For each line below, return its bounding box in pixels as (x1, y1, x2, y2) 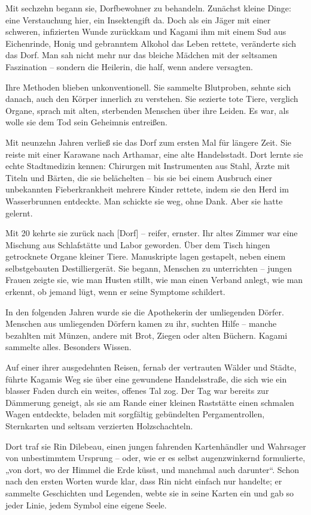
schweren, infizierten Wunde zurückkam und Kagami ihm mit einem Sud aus (5, 25, 286, 38)
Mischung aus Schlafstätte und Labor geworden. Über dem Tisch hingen (5, 238, 270, 251)
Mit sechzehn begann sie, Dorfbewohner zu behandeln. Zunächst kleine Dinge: (5, 2, 291, 14)
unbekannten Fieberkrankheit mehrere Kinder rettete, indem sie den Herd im (5, 183, 289, 195)
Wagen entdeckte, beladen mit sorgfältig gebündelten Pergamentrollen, (5, 408, 265, 420)
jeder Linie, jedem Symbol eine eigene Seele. (5, 498, 167, 511)
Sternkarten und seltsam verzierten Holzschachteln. (5, 420, 193, 432)
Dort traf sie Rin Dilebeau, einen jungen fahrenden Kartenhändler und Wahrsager (5, 439, 306, 452)
